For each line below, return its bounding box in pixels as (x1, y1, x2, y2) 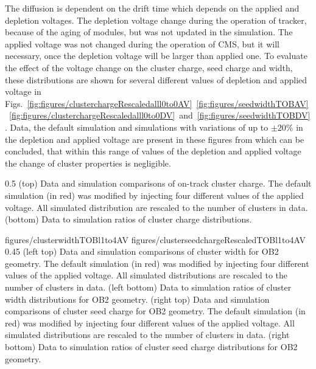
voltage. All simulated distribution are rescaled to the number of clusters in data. (5, 201, 308, 213)
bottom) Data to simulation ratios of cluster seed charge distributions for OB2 (5, 340, 298, 353)
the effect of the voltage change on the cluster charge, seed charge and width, (5, 61, 293, 74)
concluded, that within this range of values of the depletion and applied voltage (5, 145, 301, 157)
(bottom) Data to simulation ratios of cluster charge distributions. (5, 213, 252, 226)
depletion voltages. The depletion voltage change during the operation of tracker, (5, 13, 307, 26)
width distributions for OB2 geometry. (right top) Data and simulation (5, 292, 270, 305)
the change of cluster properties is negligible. (5, 156, 171, 169)
